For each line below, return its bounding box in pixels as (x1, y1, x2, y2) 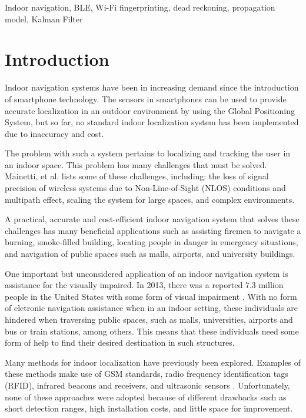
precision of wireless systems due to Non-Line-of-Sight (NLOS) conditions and (5, 182, 286, 194)
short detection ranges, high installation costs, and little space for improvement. (5, 402, 293, 414)
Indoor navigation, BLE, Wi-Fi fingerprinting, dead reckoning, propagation (5, 1, 275, 13)
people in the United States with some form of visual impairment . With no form (5, 290, 297, 302)
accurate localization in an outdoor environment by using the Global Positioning (5, 104, 295, 116)
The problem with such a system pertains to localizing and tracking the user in (5, 147, 291, 159)
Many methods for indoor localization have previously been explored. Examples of (5, 356, 301, 368)
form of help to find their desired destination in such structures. (5, 336, 235, 349)
